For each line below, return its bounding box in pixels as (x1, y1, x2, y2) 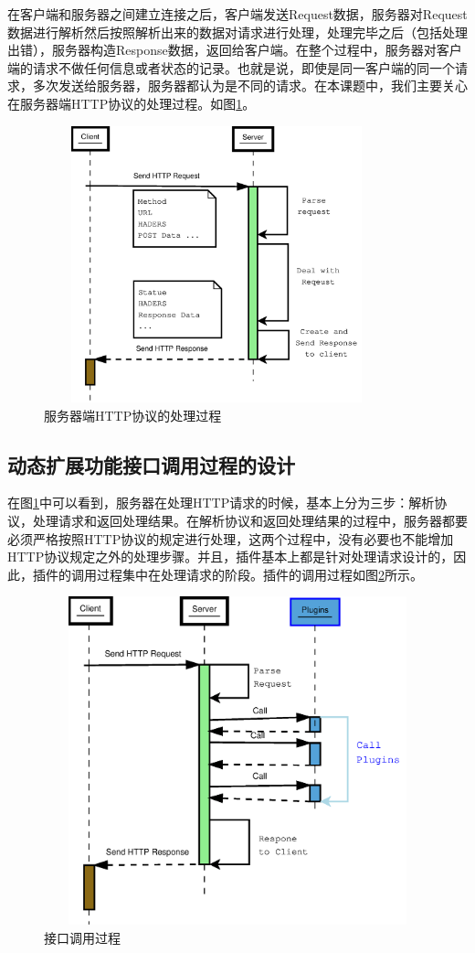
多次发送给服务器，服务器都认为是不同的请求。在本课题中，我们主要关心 (32, 76, 468, 95)
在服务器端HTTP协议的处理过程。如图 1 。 (7, 93, 256, 112)
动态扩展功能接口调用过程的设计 (7, 450, 295, 478)
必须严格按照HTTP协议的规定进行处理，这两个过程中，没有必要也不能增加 (7, 529, 454, 548)
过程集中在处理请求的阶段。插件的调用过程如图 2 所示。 (96, 564, 423, 584)
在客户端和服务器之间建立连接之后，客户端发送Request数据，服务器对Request (7, 5, 468, 23)
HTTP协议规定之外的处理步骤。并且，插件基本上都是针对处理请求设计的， (7, 547, 454, 566)
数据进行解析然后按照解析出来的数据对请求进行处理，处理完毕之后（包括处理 (7, 22, 468, 41)
